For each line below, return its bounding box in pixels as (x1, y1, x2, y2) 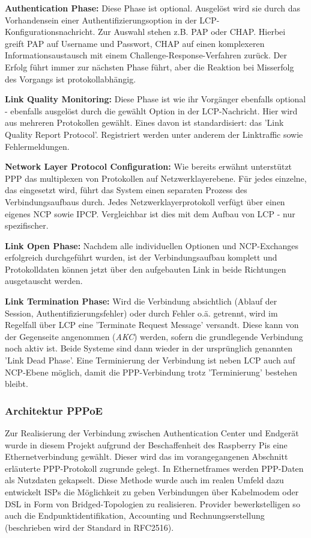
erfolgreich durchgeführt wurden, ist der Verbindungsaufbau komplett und (5, 251, 277, 264)
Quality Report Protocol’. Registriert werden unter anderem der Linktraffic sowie (5, 128, 303, 140)
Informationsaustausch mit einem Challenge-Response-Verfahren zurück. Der (5, 49, 287, 61)
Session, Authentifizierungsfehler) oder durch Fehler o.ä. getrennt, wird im (5, 306, 278, 319)
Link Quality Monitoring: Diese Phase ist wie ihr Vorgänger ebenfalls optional (5, 93, 306, 105)
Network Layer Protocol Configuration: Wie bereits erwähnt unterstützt (5, 160, 292, 173)
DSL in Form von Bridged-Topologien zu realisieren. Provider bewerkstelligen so (5, 497, 300, 510)
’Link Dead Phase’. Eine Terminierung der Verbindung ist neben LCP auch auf (5, 354, 295, 366)
